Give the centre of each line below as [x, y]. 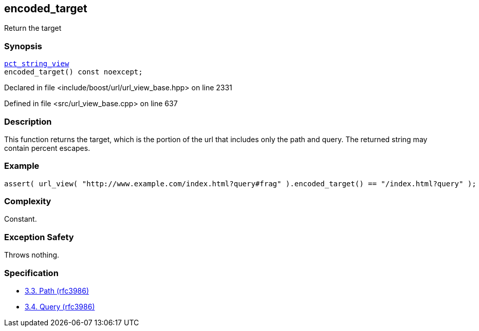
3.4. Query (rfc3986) [60, 306]
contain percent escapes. [47, 148]
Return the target [33, 28]
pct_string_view [37, 64]
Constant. [21, 219]
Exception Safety [39, 237]
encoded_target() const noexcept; [73, 72]
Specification [31, 273]
